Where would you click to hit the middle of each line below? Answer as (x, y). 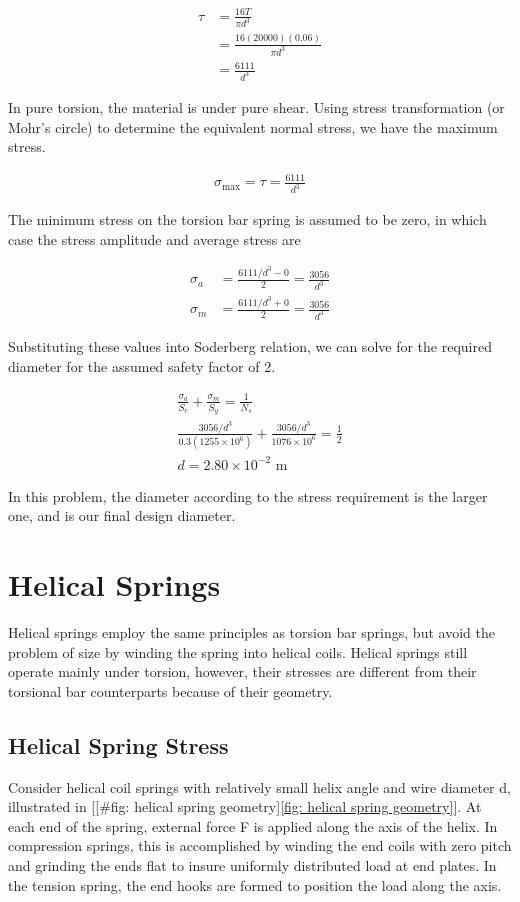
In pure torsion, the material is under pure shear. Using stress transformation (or (256, 107)
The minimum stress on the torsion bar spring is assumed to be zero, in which (247, 219)
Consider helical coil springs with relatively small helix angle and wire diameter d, (259, 786)
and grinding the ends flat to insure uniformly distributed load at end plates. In (252, 865)
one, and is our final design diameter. (122, 515)
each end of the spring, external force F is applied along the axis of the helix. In (253, 825)
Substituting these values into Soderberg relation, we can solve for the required (250, 346)
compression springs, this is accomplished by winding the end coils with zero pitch (260, 845)
